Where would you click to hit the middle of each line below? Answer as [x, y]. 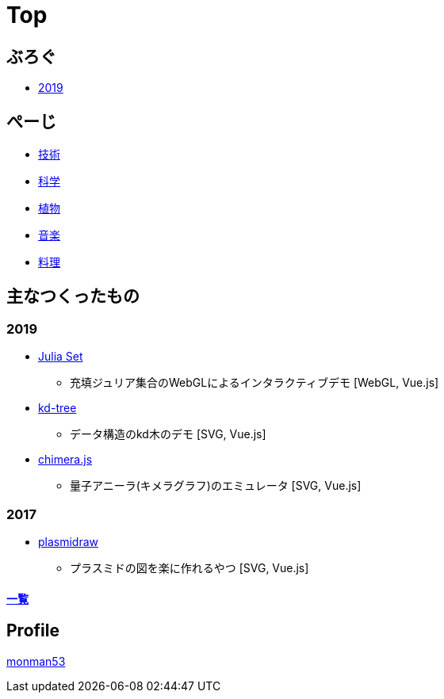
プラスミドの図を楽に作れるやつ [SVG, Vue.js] [189, 567]
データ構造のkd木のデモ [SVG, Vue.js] [168, 434]
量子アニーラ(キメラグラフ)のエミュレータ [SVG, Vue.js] [216, 486]
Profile [33, 631]
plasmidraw [69, 541]
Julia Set [61, 357]
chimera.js [65, 460]
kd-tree [57, 408]
